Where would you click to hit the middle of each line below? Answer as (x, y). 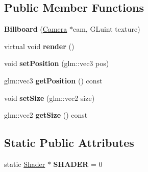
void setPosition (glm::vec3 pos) (57, 63)
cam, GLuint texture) (106, 29)
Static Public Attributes (69, 143)
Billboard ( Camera (36, 29)
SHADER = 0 (78, 164)
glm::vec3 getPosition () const (53, 80)
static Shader (25, 164)
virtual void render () (39, 46)
